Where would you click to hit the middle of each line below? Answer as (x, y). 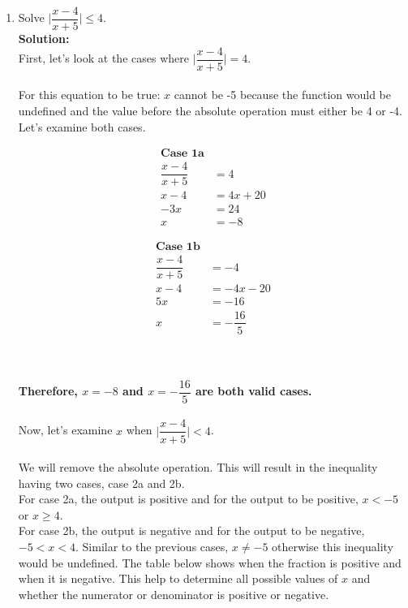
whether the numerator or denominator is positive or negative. (174, 594)
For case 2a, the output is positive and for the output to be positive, (188, 499)
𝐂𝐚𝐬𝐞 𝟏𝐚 (183, 154)
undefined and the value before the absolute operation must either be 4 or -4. (210, 110)
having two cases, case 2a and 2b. (101, 483)
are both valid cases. (254, 391)
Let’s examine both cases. (82, 126)
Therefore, (48, 391)
